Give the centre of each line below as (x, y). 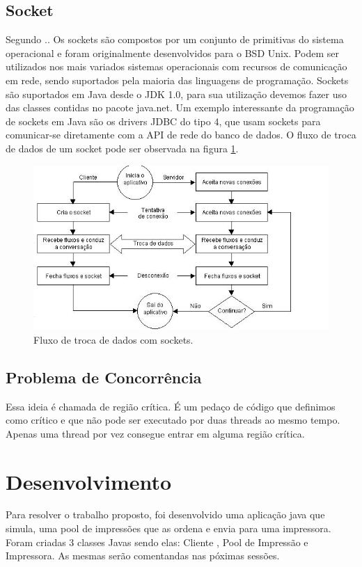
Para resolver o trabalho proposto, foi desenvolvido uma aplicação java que (165, 514)
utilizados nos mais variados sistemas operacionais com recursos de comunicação (176, 66)
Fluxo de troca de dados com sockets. (113, 339)
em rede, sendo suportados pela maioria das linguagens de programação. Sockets (177, 80)
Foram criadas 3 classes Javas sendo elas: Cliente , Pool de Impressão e (157, 542)
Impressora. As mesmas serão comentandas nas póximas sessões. (143, 556)
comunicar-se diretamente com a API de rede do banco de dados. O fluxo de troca (181, 135)
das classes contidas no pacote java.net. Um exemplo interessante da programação (180, 107)
